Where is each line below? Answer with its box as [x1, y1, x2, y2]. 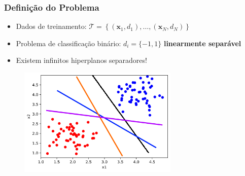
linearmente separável [163, 38, 241, 48]
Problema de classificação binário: [16, 38, 121, 48]
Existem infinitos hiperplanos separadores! [16, 55, 147, 65]
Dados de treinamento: [16, 21, 87, 31]
